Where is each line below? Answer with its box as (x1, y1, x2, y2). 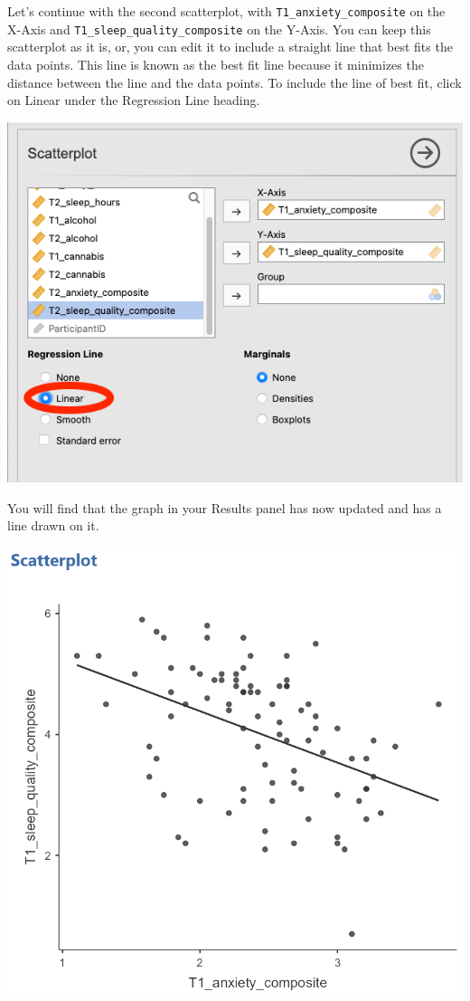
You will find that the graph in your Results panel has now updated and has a (7, 498, 442, 517)
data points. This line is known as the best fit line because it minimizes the (7, 54, 424, 73)
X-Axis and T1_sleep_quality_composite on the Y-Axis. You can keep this (7, 19, 431, 38)
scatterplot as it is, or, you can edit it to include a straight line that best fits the (7, 37, 453, 56)
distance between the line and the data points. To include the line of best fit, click (7, 72, 462, 91)
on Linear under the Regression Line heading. (7, 91, 260, 110)
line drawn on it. (7, 516, 99, 535)
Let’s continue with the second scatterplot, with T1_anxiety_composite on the (7, 2, 446, 20)
